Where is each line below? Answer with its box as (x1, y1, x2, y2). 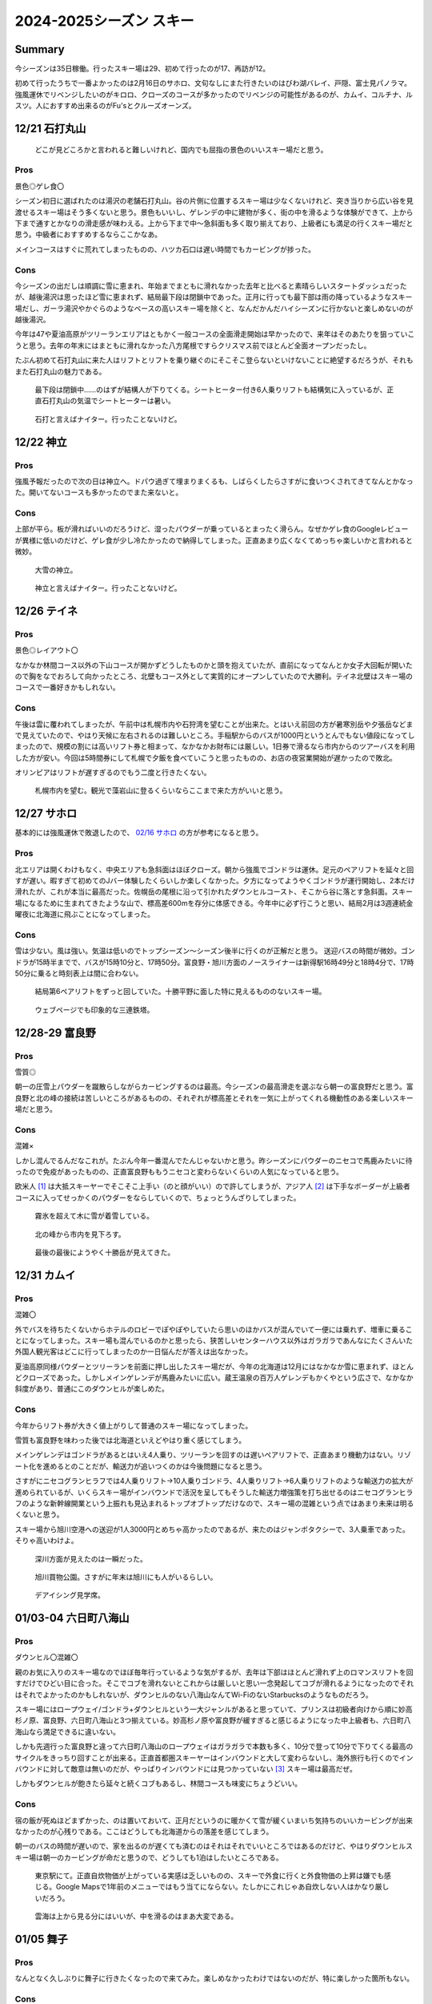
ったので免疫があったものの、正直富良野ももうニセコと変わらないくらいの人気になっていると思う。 (14, 1167, 344, 1177)
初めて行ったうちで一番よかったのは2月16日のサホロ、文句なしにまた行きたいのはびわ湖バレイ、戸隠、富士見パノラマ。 (14, 79, 412, 88)
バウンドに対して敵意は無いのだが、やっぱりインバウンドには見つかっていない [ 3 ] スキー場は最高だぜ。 (14, 1764, 358, 1773)
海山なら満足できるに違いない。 (14, 1727, 120, 1736)
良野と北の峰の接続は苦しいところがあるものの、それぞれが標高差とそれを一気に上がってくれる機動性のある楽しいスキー (14, 1093, 414, 1102)
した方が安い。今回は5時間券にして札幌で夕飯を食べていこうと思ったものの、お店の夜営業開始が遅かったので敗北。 (14, 753, 398, 762)
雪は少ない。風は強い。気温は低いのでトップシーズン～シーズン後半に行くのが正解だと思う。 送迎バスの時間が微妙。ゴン (14, 946, 415, 956)
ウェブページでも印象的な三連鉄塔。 (34, 1004, 154, 1014)
